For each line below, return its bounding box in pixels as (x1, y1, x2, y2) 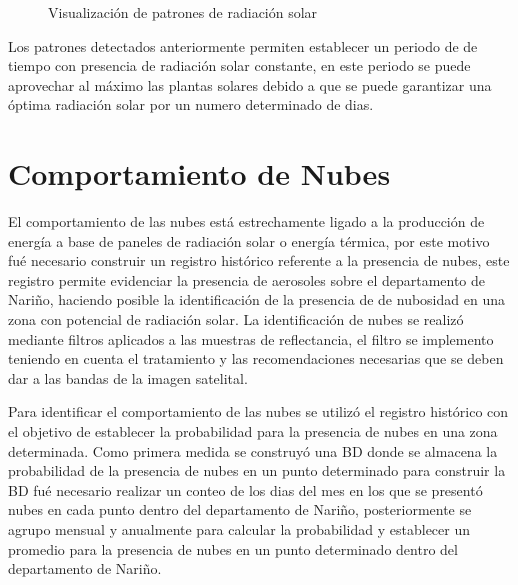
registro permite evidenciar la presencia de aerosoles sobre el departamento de (8, 269, 486, 290)
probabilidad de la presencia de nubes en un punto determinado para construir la (8, 460, 506, 481)
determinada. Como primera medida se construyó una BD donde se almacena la (8, 440, 498, 461)
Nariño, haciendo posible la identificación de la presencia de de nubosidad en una (8, 289, 505, 310)
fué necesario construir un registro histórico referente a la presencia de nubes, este (8, 250, 510, 271)
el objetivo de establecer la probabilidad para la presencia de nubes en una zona (8, 421, 498, 442)
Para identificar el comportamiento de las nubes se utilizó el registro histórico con (8, 401, 509, 422)
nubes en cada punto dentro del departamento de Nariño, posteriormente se (8, 499, 472, 520)
